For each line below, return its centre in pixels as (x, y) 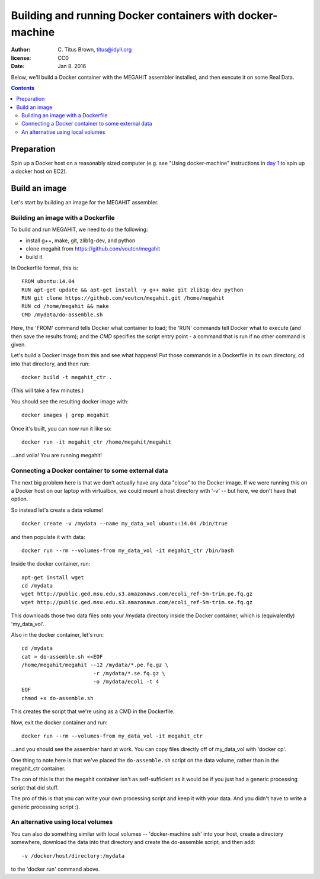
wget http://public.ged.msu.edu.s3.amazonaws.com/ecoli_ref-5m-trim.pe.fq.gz (137, 594)
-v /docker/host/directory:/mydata (73, 856)
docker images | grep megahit (65, 415)
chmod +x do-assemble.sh (57, 698)
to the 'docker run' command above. (55, 869)
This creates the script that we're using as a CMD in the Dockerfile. (93, 711)
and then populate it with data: (48, 537)
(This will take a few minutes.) (47, 390)
